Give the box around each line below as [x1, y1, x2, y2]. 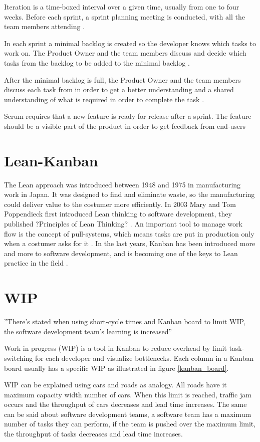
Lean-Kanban [4, 150, 98, 170]
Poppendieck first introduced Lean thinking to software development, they [4, 208, 232, 219]
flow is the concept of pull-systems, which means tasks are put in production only [4, 228, 254, 239]
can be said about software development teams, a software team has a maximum [4, 408, 251, 419]
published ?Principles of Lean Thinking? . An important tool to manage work [4, 218, 242, 229]
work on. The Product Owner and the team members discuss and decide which [4, 48, 246, 58]
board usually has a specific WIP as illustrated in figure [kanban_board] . [4, 362, 229, 373]
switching [4, 352, 33, 363]
